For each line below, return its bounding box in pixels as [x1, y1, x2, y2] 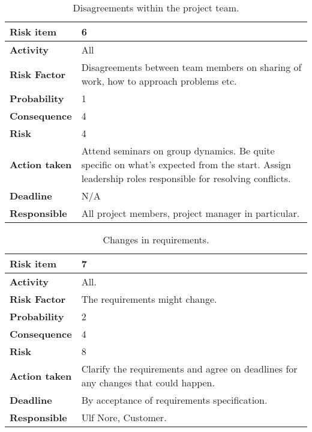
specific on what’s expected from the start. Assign [81, 157, 292, 171]
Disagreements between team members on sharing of [81, 60, 302, 74]
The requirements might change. [81, 292, 217, 306]
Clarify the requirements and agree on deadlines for [81, 362, 298, 376]
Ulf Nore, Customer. [81, 410, 167, 424]
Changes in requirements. [103, 233, 209, 246]
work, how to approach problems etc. [81, 74, 237, 88]
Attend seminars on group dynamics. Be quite [81, 144, 275, 157]
